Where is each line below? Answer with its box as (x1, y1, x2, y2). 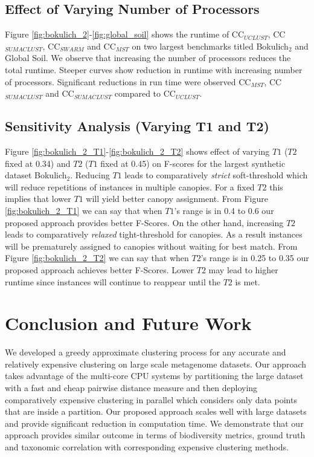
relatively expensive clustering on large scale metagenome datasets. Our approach (5, 357, 307, 370)
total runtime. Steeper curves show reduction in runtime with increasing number (5, 63, 303, 76)
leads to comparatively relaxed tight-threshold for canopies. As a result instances (5, 228, 303, 241)
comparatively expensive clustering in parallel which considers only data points (5, 393, 297, 406)
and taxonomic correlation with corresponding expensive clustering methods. (5, 440, 289, 453)
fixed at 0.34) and (5, 157, 71, 169)
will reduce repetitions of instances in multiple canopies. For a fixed (5, 180, 255, 193)
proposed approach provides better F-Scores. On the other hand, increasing (5, 216, 284, 228)
